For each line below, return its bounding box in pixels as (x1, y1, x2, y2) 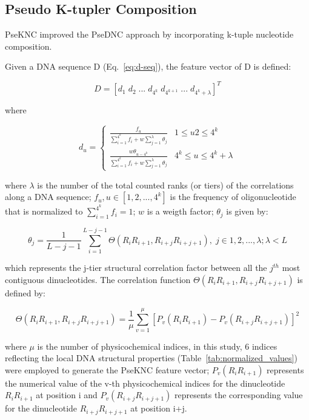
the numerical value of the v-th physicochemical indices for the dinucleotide (5, 376, 285, 389)
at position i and (36, 388, 98, 401)
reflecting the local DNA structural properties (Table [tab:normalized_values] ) (5, 352, 297, 364)
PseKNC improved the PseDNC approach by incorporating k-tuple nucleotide (5, 28, 294, 41)
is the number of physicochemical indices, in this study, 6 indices (37, 339, 277, 352)
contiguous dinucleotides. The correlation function (5, 273, 191, 285)
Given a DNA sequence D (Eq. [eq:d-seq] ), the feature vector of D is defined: (5, 60, 291, 73)
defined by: (5, 286, 45, 299)
